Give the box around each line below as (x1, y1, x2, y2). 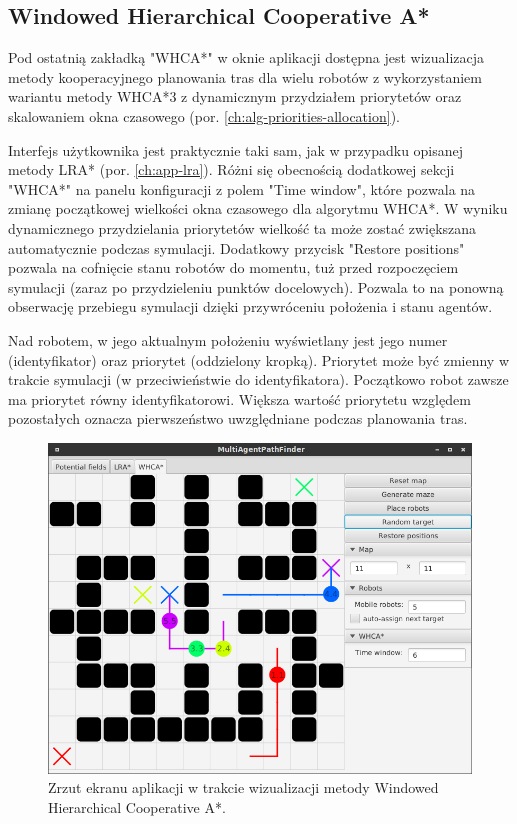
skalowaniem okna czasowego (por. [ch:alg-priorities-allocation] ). (8, 105, 400, 126)
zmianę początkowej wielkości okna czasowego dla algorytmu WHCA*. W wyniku (8, 198, 508, 219)
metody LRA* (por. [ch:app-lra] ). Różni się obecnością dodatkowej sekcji (8, 159, 455, 180)
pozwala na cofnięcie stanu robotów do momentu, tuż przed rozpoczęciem (8, 257, 459, 278)
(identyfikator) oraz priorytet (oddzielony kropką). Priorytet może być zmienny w (8, 349, 510, 370)
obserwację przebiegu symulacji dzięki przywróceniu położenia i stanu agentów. (8, 296, 493, 317)
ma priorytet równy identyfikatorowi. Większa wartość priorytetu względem (8, 388, 471, 409)
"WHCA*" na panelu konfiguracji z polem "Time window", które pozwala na (8, 178, 476, 199)
